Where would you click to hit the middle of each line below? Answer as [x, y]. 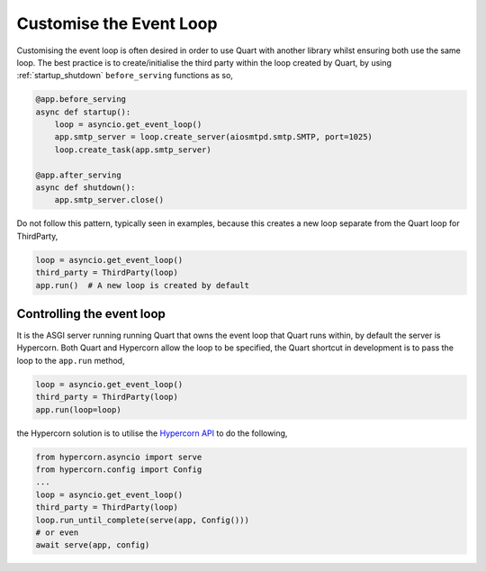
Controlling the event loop [91, 314]
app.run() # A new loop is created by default [142, 285]
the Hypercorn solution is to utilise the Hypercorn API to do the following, [152, 433]
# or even [57, 532]
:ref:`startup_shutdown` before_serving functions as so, [125, 76]
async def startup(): [83, 112]
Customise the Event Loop [117, 23]
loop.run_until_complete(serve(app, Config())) [142, 520]
